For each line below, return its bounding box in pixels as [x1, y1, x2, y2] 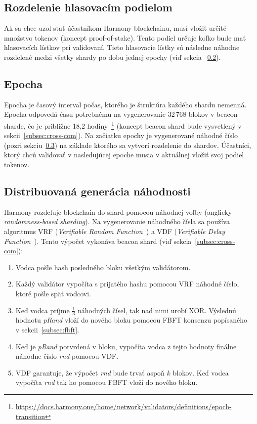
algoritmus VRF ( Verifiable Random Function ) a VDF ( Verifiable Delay [4, 226, 225, 236]
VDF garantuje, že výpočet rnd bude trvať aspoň [15, 367, 165, 377]
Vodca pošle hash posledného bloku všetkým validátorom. [15, 262, 191, 272]
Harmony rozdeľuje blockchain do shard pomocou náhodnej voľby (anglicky [4, 206, 232, 217]
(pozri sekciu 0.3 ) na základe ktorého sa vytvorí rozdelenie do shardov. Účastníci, [4, 140, 251, 150]
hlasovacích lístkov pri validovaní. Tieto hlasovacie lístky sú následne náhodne [4, 42, 240, 52]
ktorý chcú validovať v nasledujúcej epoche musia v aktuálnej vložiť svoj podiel [4, 149, 244, 160]
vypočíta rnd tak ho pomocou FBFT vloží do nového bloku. [15, 377, 198, 387]
